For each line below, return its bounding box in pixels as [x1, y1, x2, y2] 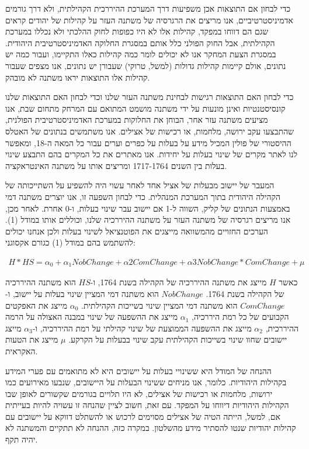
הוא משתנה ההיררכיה [5, 276, 76, 288]
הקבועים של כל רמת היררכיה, [192, 310, 289, 323]
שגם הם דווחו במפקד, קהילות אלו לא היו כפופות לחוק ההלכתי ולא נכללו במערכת [5, 25, 269, 37]
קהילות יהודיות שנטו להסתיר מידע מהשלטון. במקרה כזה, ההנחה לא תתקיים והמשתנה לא [5, 422, 296, 434]
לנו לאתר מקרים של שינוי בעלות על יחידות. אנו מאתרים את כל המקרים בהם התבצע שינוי [5, 148, 298, 160]
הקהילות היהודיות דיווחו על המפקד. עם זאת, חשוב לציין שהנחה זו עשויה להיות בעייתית [5, 399, 289, 411]
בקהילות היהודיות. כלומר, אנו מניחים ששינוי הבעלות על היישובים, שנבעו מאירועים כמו [5, 376, 287, 388]
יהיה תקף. [5, 433, 38, 445]
